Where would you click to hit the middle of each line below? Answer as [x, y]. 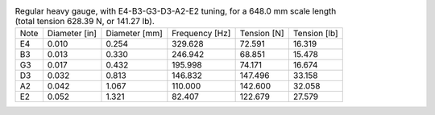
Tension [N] [262, 34]
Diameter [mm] [134, 34]
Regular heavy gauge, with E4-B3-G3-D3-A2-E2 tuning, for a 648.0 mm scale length [176, 11]
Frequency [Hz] [201, 34]
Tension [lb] [315, 34]
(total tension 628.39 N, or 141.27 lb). [85, 22]
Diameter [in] [72, 34]
